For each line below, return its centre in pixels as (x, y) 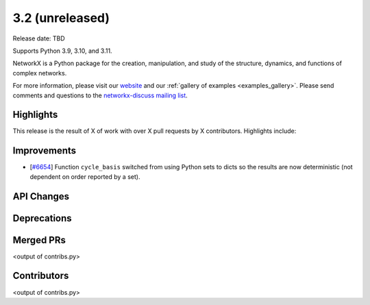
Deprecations (42, 218)
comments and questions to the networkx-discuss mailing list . (100, 95)
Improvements (45, 151)
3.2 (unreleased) (61, 18)
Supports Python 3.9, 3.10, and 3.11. (62, 51)
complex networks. (40, 73)
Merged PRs (39, 240)
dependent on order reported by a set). (85, 176)
